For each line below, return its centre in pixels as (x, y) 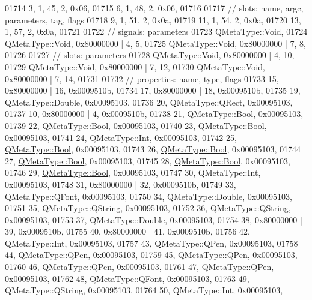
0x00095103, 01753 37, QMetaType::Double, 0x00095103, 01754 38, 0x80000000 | (154, 219)
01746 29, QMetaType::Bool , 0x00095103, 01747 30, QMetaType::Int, (133, 172)
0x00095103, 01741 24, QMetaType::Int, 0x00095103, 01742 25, (121, 137)
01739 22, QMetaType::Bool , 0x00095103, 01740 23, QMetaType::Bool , (136, 125)
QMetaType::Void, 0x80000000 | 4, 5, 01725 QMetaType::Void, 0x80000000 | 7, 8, (155, 43)
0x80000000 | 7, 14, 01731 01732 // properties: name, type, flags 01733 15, (142, 78)
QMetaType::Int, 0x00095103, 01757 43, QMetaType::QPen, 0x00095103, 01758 (151, 243)
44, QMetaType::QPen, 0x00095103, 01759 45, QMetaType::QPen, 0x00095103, (151, 255)
